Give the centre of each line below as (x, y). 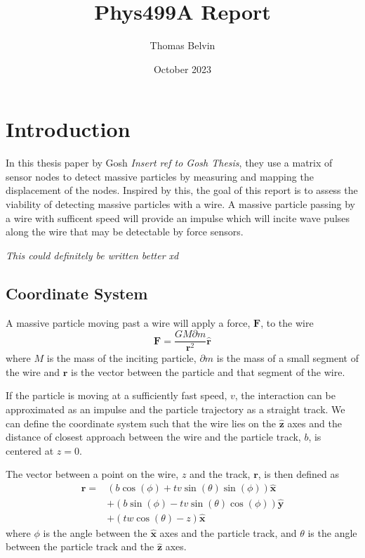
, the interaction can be (285, 395)
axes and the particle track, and (228, 532)
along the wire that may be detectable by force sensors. (125, 232)
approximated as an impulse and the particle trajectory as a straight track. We (175, 409)
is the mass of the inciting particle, (121, 358)
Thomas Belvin (182, 45)
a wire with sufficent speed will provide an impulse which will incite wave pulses (178, 218)
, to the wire (287, 322)
